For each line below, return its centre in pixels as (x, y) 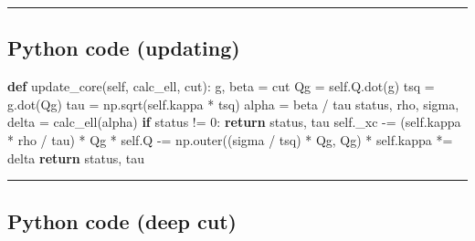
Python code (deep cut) (122, 220)
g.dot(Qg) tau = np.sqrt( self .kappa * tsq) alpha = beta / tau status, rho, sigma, (233, 104)
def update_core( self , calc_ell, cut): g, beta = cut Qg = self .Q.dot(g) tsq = (221, 86)
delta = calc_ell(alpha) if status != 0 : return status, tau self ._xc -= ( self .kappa (234, 122)
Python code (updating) (124, 48)
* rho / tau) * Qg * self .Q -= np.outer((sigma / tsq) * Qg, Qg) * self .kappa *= (230, 139)
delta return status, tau (76, 157)
